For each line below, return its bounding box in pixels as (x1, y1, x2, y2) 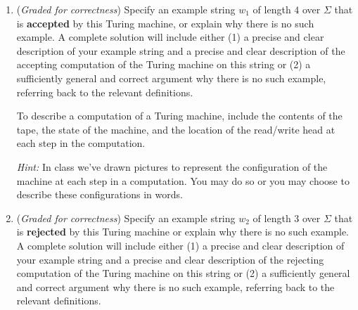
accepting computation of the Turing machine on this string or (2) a (16, 57, 311, 72)
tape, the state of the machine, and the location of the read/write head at (16, 122, 335, 136)
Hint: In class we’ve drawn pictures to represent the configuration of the (16, 159, 328, 174)
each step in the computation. (16, 136, 146, 150)
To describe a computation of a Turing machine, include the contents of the (16, 108, 343, 123)
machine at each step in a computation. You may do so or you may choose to (16, 173, 350, 188)
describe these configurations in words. (16, 187, 183, 202)
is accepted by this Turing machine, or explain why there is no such (16, 15, 314, 30)
